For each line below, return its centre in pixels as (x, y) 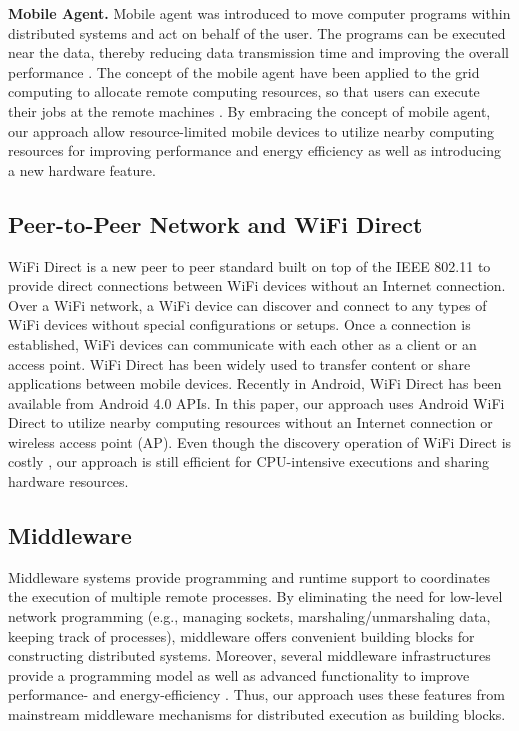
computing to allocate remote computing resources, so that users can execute (244, 91)
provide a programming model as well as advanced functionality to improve (239, 674)
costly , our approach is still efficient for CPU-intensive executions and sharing (249, 461)
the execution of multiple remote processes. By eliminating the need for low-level (255, 596)
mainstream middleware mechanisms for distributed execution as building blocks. (257, 714)
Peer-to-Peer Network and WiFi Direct (215, 223)
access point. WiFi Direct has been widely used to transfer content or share (239, 363)
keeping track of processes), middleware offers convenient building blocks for (241, 635)
